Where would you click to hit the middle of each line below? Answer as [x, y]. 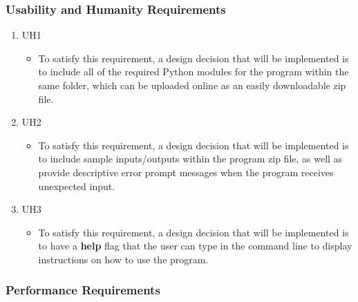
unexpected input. [77, 186]
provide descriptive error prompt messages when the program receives [186, 172]
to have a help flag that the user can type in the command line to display [195, 246]
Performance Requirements [83, 290]
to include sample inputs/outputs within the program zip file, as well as [190, 159]
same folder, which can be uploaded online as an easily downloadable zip [192, 85]
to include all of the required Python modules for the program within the [194, 72]
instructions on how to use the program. [123, 259]
